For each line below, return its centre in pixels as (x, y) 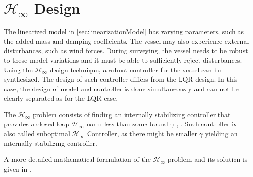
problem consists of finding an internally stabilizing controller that (131, 114)
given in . (18, 168)
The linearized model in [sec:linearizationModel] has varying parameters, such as (124, 31)
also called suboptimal (37, 133)
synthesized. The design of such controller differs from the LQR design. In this (121, 79)
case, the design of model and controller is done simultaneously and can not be (121, 88)
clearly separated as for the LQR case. (61, 98)
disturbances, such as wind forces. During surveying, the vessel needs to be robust (126, 50)
